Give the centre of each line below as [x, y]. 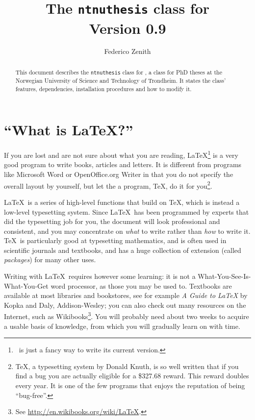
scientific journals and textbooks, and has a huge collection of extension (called [123, 250]
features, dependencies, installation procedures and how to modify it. [103, 88]
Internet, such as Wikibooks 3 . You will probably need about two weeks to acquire [127, 316]
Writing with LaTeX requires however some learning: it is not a [100, 276]
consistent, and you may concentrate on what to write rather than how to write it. [127, 231]
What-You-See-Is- [224, 276]
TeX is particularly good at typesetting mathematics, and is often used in [115, 240]
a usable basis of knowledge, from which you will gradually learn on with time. [122, 326]
